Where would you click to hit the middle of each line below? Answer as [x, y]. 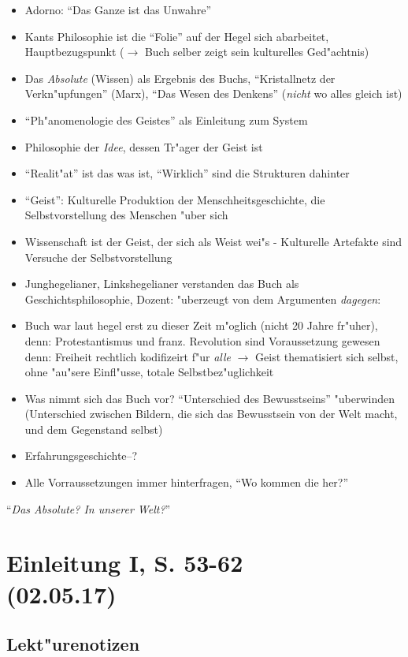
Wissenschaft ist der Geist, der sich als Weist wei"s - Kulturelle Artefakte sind [213, 241]
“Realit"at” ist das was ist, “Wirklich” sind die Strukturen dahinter [187, 173]
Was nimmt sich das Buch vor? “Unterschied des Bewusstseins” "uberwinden [210, 398]
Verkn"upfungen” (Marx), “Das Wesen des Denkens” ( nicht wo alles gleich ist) [213, 93]
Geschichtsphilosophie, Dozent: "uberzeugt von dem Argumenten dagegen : [203, 299]
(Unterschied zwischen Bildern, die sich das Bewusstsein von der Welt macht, [211, 414]
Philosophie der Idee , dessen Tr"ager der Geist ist [144, 146]
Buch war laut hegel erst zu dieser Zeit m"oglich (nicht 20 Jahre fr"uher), [201, 325]
